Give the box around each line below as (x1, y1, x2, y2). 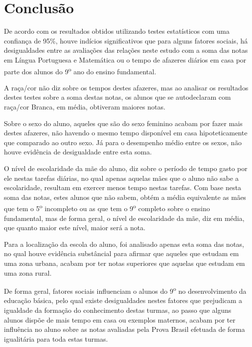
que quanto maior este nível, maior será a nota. (4, 222, 146, 233)
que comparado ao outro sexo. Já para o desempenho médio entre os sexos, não (4, 137, 242, 147)
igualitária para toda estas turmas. (4, 333, 108, 344)
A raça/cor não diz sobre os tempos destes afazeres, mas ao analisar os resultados (4, 82, 249, 92)
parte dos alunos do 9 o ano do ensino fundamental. (4, 65, 157, 76)
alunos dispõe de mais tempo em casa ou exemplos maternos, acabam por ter (4, 314, 236, 325)
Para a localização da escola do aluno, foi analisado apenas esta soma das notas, (4, 239, 244, 249)
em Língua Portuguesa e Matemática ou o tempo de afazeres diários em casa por (4, 54, 247, 65)
